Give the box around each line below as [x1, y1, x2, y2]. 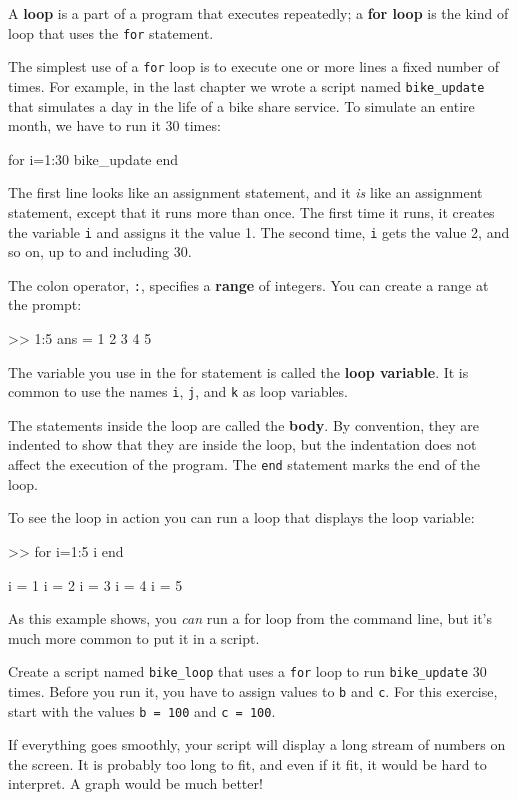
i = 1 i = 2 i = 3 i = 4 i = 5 [8, 574, 183, 595]
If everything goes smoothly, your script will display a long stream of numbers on [8, 734, 506, 755]
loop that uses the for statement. [8, 22, 214, 43]
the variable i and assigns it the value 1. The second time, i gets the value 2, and [8, 221, 510, 242]
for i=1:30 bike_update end [8, 148, 179, 169]
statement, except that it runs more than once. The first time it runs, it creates [8, 201, 495, 222]
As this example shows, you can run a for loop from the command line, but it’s [8, 608, 493, 629]
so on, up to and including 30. [8, 241, 192, 262]
